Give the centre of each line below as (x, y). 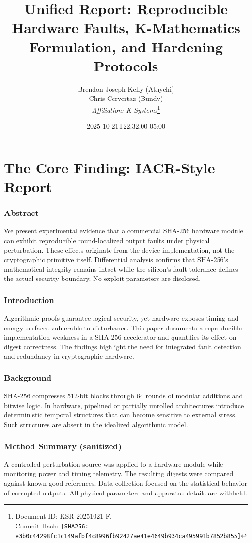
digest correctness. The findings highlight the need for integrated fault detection (123, 346)
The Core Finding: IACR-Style (110, 167)
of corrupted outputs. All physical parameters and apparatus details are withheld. (126, 492)
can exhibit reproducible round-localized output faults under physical (107, 240)
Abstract (21, 213)
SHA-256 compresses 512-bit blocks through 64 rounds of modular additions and (124, 396)
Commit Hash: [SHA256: (52, 525)
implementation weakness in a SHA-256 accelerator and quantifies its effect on (120, 337)
